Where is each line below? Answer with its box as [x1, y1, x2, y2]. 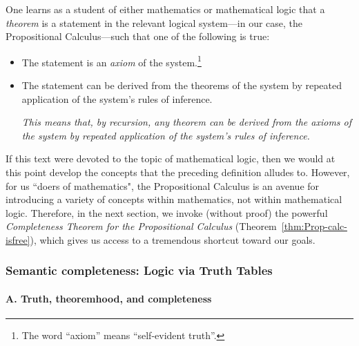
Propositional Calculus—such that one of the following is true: [6, 29, 270, 44]
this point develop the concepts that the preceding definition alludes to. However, [6, 165, 350, 179]
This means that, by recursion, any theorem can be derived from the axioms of [21, 115, 352, 129]
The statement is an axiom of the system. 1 [21, 52, 202, 69]
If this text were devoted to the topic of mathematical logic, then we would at [6, 151, 336, 166]
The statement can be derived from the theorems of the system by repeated [21, 78, 342, 93]
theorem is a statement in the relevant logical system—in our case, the [6, 15, 303, 30]
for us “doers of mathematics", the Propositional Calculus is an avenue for [6, 178, 320, 193]
